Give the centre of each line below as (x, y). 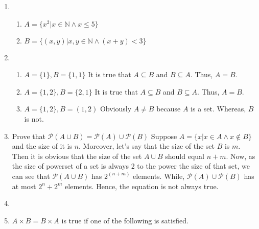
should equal (185, 156)
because (169, 109)
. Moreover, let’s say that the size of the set (147, 146)
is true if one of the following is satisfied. (125, 220)
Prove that (29, 136)
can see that (31, 176)
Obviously (116, 109)
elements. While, (159, 176)
